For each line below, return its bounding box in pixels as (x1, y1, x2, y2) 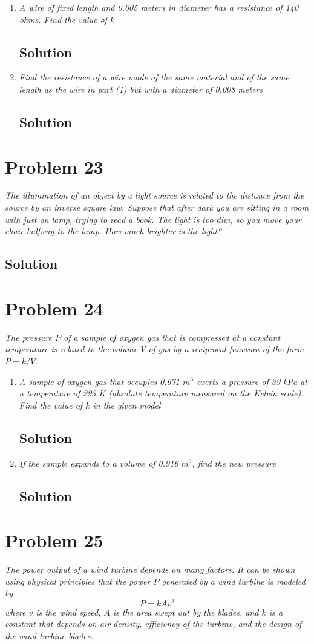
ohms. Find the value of (19, 13, 107, 25)
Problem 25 (5, 528, 103, 553)
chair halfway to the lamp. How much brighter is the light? (5, 225, 222, 237)
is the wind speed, (36, 605, 101, 618)
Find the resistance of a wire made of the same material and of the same (19, 71, 289, 84)
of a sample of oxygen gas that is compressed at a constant (64, 330, 281, 343)
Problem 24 (5, 295, 103, 320)
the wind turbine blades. (5, 629, 93, 642)
